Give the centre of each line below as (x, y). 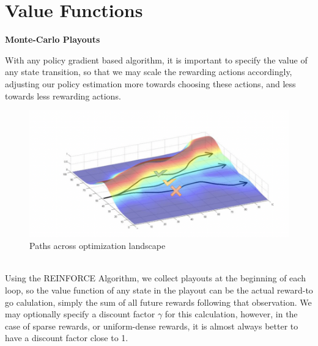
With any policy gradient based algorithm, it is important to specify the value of (156, 59)
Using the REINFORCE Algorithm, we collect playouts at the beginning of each (155, 278)
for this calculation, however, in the (231, 314)
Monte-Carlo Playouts (53, 39)
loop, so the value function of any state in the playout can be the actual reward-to (159, 290)
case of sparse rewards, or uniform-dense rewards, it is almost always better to (152, 326)
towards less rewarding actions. (63, 96)
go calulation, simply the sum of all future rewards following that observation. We (158, 302)
